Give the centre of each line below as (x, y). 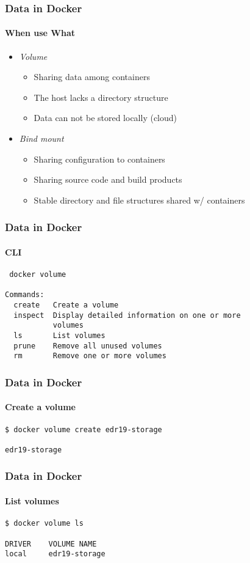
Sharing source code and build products (108, 179)
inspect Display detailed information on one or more (127, 315)
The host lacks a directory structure (101, 97)
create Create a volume (66, 305)
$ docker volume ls (44, 524)
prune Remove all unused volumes (88, 346)
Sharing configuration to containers (99, 159)
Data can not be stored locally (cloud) (105, 118)
